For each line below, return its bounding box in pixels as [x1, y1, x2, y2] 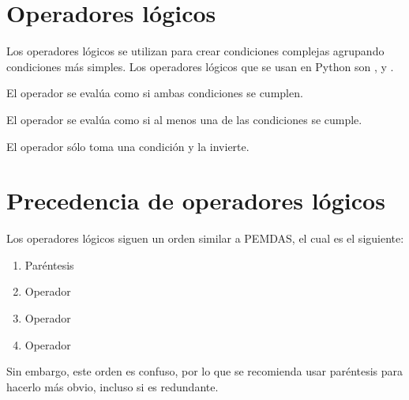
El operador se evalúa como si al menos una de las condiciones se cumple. [6, 111, 362, 127]
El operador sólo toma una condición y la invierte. [6, 138, 250, 154]
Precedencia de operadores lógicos [6, 184, 385, 217]
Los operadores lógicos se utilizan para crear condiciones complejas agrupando [6, 43, 385, 59]
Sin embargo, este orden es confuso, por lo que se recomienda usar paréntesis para [6, 363, 403, 379]
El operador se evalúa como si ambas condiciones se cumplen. [6, 85, 303, 101]
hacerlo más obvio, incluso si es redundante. [6, 378, 219, 394]
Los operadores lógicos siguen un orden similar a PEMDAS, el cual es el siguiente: [6, 230, 404, 247]
